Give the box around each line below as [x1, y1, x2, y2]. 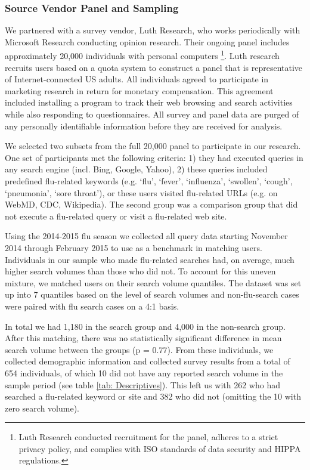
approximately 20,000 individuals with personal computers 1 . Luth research [5, 48, 280, 62]
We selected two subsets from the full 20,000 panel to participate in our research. [5, 140, 301, 152]
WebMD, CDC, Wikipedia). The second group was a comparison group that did [5, 198, 298, 211]
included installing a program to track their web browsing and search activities [5, 96, 293, 109]
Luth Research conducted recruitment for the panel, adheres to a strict [18, 431, 278, 443]
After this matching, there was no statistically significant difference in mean [5, 332, 282, 344]
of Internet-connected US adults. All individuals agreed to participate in [5, 73, 269, 85]
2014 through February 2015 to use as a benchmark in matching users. [5, 241, 262, 253]
